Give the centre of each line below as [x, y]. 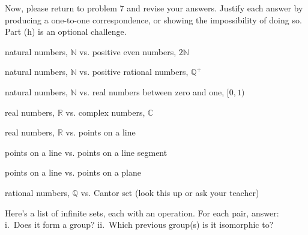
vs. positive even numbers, [128, 51]
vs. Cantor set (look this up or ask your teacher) [170, 192]
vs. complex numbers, [105, 112]
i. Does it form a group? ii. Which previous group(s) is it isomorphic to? [139, 225]
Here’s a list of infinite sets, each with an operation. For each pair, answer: [142, 213]
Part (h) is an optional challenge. [66, 31]
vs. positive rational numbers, [134, 72]
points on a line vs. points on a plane [73, 172]
